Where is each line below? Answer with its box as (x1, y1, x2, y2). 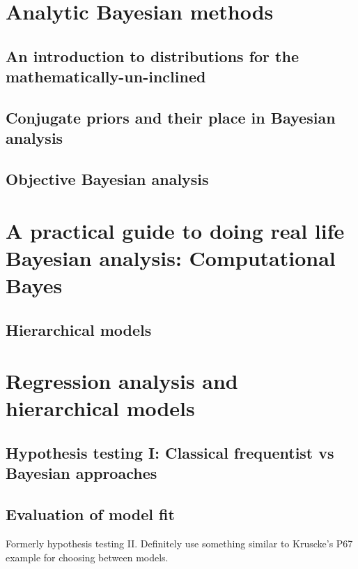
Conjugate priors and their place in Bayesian (6, 106, 336, 128)
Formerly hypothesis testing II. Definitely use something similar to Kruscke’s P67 (6, 535, 353, 550)
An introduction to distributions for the (6, 45, 299, 66)
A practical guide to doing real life (6, 216, 345, 244)
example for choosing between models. (6, 549, 169, 564)
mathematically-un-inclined (6, 66, 206, 87)
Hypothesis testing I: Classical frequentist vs (6, 441, 334, 463)
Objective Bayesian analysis (6, 168, 209, 190)
